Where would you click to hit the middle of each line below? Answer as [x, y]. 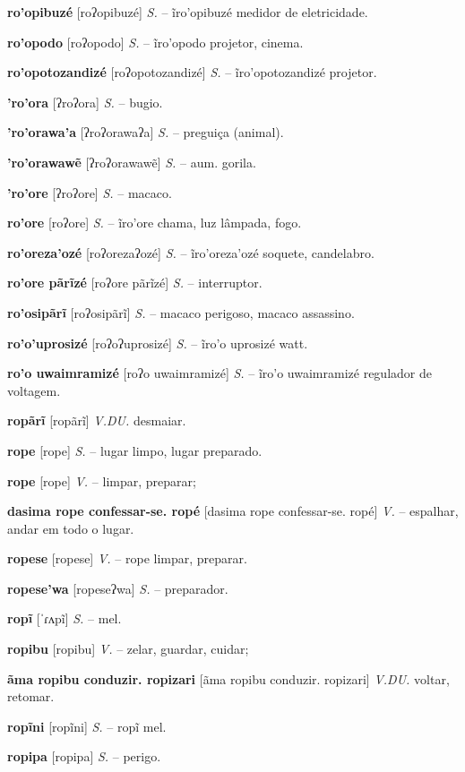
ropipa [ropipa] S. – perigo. [84, 756]
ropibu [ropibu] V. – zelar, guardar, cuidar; [128, 649]
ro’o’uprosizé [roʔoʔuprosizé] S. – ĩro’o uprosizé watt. [158, 343]
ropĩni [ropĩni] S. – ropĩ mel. [87, 726]
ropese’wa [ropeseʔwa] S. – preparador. [118, 588]
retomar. [31, 696]
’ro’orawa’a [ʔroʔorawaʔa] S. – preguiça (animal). [146, 132]
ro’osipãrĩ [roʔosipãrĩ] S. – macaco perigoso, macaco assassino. [181, 312]
